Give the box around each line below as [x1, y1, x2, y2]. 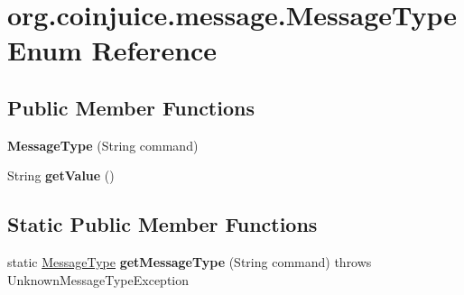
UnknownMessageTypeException [7, 270, 190, 289]
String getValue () [7, 166, 115, 185]
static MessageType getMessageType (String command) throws [7, 253, 372, 272]
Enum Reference [7, 32, 218, 69]
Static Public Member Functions [7, 210, 318, 238]
